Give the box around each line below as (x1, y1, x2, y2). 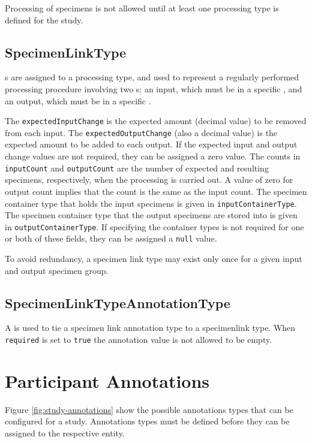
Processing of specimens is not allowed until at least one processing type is (5, 2, 279, 14)
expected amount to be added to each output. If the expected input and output (5, 138, 298, 150)
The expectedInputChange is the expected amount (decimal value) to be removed (5, 114, 307, 127)
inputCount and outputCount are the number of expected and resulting (5, 161, 269, 174)
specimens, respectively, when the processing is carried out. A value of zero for (5, 173, 293, 186)
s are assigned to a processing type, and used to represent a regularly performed (5, 71, 299, 83)
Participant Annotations (5, 368, 210, 393)
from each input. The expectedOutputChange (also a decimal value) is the (5, 126, 278, 138)
